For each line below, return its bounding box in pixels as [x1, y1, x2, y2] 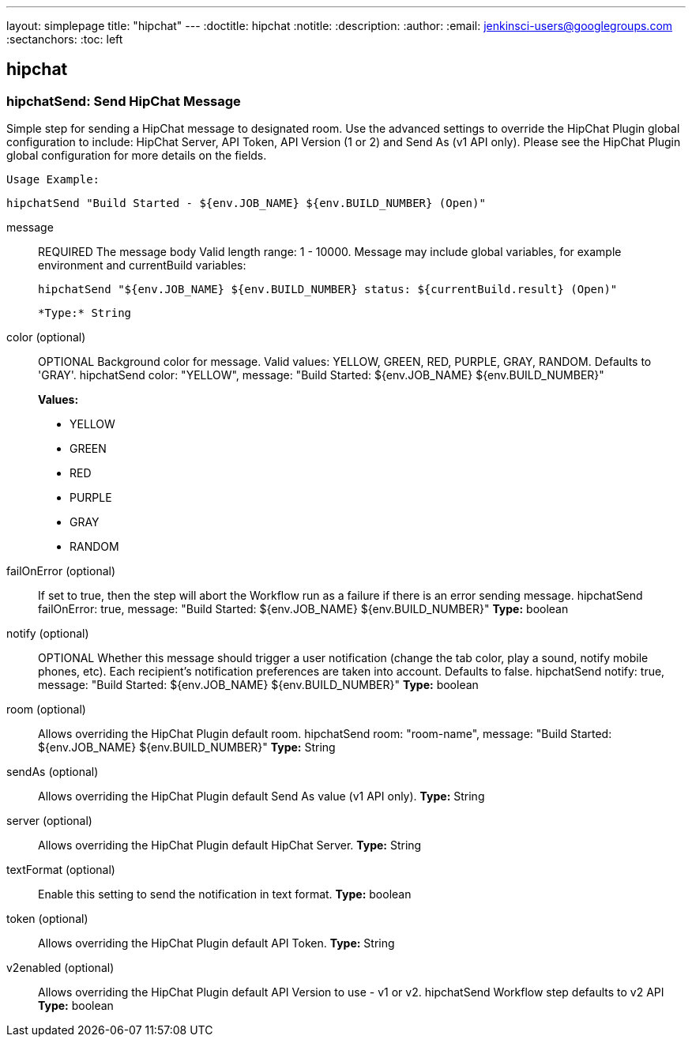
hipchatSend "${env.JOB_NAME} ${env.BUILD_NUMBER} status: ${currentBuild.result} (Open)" [38, 283, 618, 296]
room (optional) [6, 702, 86, 717]
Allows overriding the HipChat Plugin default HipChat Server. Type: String [38, 838, 422, 853]
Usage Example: [6, 173, 100, 186]
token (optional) [6, 912, 88, 926]
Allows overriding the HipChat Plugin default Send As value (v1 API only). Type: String [38, 789, 485, 804]
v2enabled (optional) [6, 961, 115, 975]
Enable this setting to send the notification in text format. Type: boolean [38, 887, 412, 902]
